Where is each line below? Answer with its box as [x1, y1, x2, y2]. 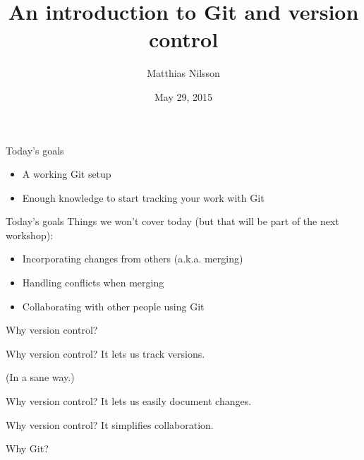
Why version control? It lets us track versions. [6, 346, 205, 361]
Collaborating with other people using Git [22, 298, 205, 313]
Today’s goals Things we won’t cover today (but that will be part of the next [6, 214, 339, 229]
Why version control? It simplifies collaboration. [6, 417, 214, 432]
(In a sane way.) [6, 370, 75, 385]
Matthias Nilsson [147, 66, 220, 80]
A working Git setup [22, 167, 111, 181]
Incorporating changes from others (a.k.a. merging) [22, 251, 243, 266]
